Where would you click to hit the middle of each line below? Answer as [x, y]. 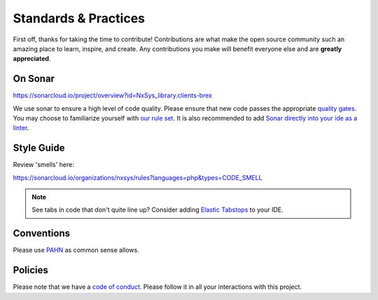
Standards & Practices [79, 18]
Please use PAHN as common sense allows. [76, 250]
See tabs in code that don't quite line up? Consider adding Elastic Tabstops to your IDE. [157, 210]
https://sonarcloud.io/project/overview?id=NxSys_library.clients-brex [113, 95]
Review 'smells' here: [44, 165]
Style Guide [39, 148]
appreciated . [32, 59]
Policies [31, 270]
